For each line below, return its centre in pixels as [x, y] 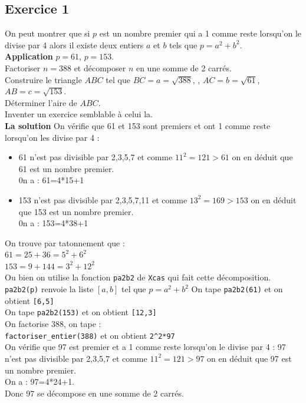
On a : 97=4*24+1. [40, 381]
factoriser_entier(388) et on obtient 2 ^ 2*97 [90, 335]
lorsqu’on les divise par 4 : [52, 137]
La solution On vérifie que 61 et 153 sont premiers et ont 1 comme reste [138, 125]
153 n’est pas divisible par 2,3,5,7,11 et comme [103, 199]
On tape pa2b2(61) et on [237, 289]
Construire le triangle [43, 79]
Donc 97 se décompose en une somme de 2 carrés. [94, 393]
